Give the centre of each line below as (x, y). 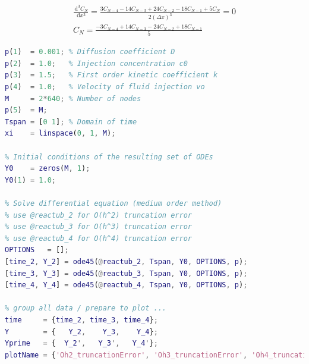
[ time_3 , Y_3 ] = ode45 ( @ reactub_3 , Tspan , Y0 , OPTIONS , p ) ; (126, 273)
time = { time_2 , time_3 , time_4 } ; (81, 320)
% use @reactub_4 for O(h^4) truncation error (98, 238)
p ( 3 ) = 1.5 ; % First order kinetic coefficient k (111, 75)
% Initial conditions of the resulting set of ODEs (109, 157)
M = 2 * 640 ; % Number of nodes (73, 98)
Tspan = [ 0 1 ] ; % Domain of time (71, 122)
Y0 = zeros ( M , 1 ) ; (48, 169)
